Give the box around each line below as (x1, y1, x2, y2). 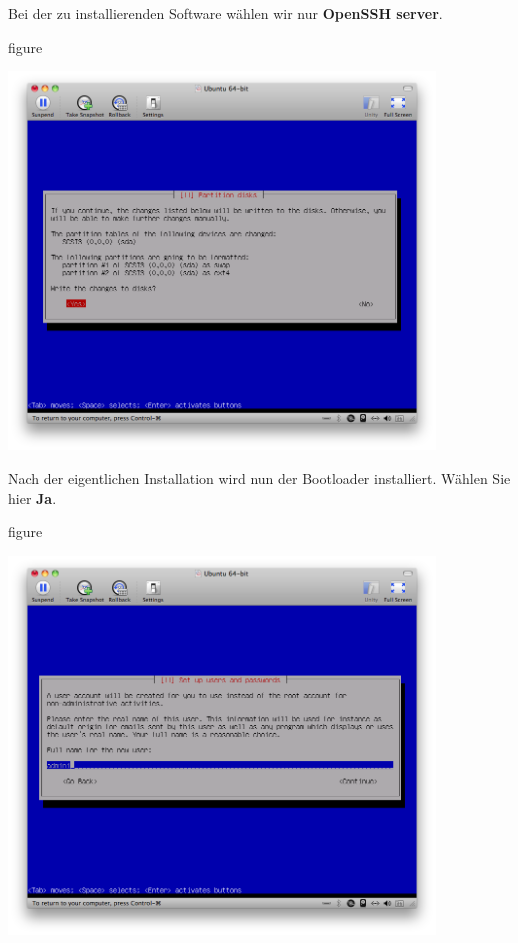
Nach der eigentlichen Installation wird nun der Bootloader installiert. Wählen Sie (8, 468, 511, 488)
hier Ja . (8, 487, 57, 508)
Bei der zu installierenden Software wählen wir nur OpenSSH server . (8, 3, 443, 23)
